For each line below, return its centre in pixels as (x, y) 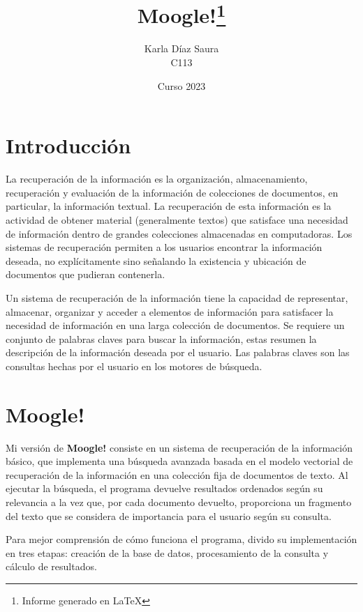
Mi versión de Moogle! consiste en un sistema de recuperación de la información (179, 447)
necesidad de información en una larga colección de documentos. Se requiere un (175, 325)
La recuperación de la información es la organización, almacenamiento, (157, 179)
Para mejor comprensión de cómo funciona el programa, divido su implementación (181, 539)
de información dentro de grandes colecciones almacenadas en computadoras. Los (179, 233)
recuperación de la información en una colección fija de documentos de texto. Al (177, 474)
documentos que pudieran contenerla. (86, 274)
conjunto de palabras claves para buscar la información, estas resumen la (161, 338)
